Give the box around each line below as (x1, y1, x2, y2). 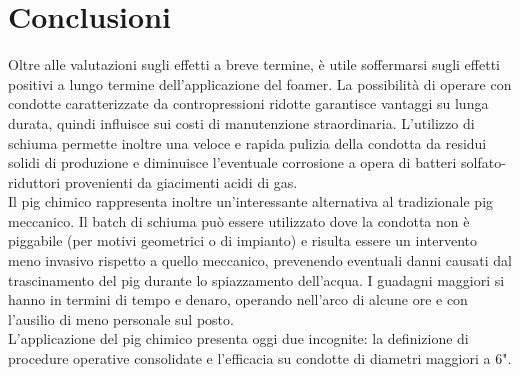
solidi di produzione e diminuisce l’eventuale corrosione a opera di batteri (8, 152, 457, 173)
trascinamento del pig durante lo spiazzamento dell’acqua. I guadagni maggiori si (8, 269, 505, 290)
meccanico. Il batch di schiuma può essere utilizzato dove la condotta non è (8, 210, 470, 231)
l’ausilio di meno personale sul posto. (8, 308, 234, 329)
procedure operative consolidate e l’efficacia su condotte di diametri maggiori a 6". (8, 348, 512, 369)
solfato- (461, 152, 506, 173)
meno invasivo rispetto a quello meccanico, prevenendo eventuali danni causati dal (8, 250, 512, 271)
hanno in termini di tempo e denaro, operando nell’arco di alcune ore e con (8, 289, 468, 310)
